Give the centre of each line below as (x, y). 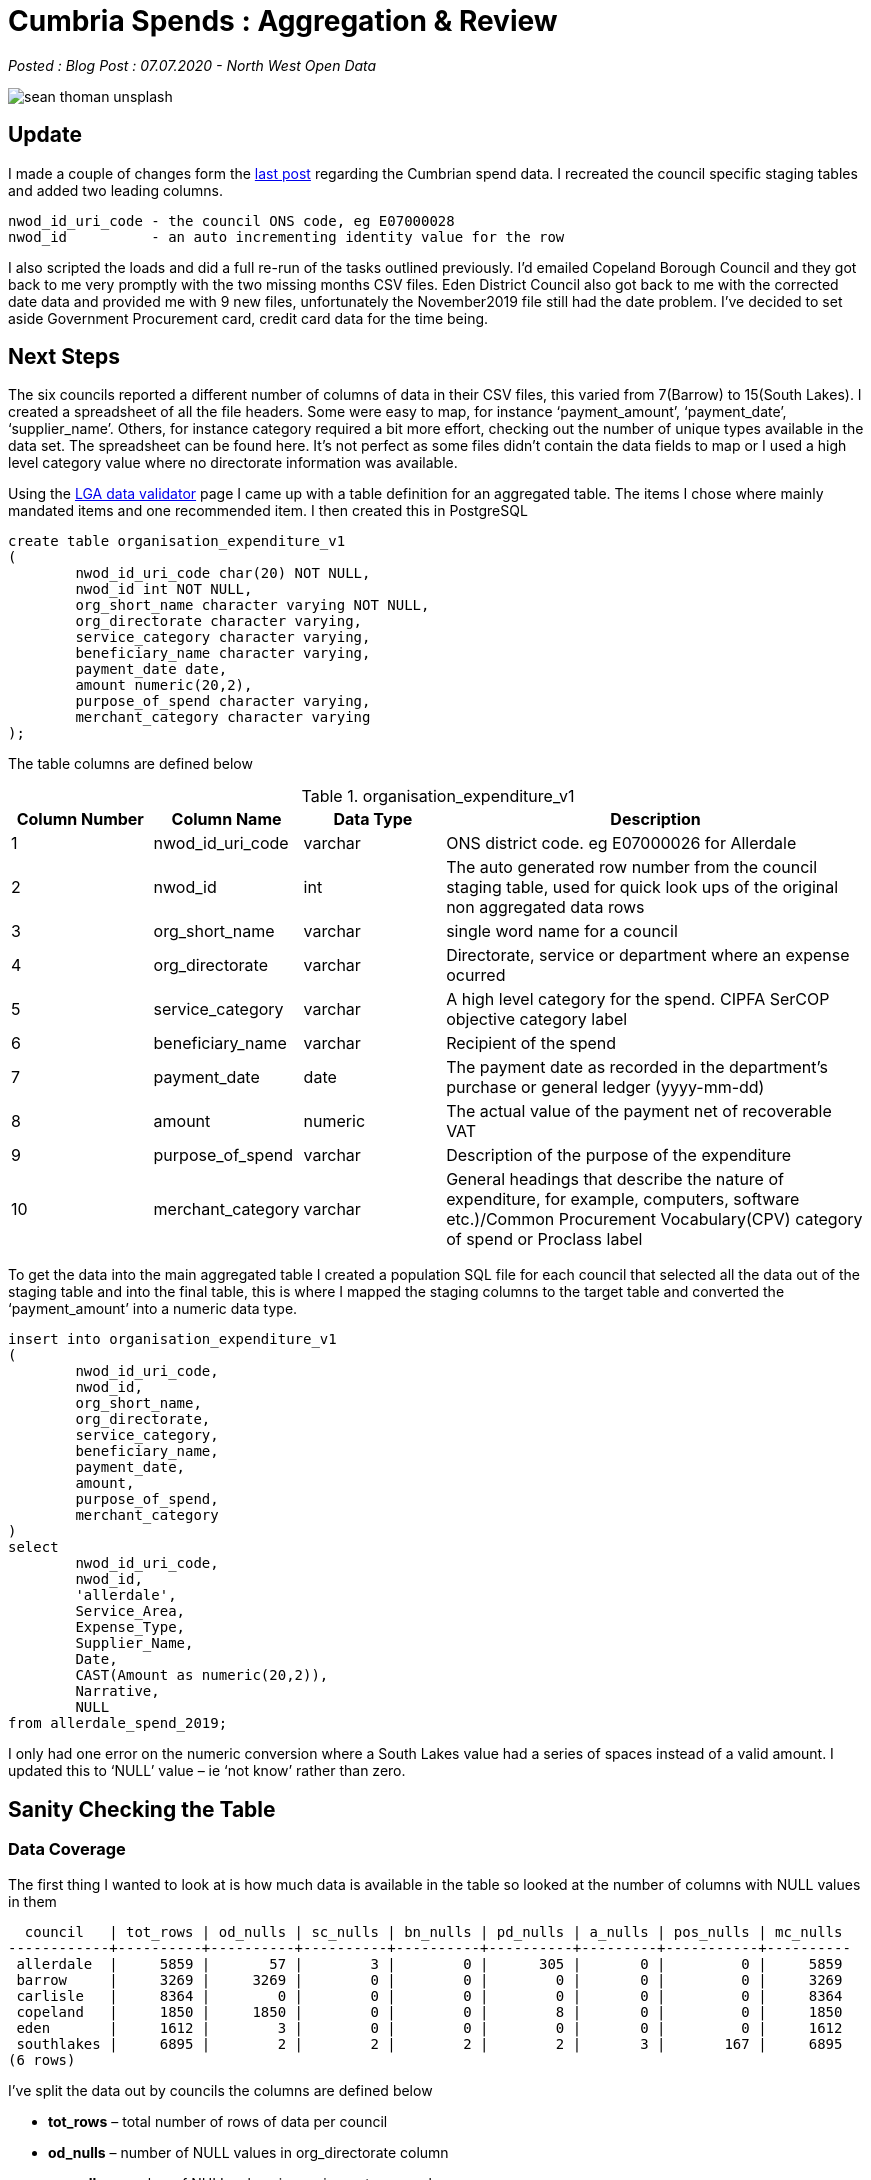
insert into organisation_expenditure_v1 (172, 1339)
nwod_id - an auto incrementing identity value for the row (286, 236)
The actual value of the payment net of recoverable (639, 1111)
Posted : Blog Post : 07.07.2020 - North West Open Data (192, 65)
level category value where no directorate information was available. (233, 463)
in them (32, 1901)
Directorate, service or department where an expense (648, 955)
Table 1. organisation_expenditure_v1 (438, 796)
